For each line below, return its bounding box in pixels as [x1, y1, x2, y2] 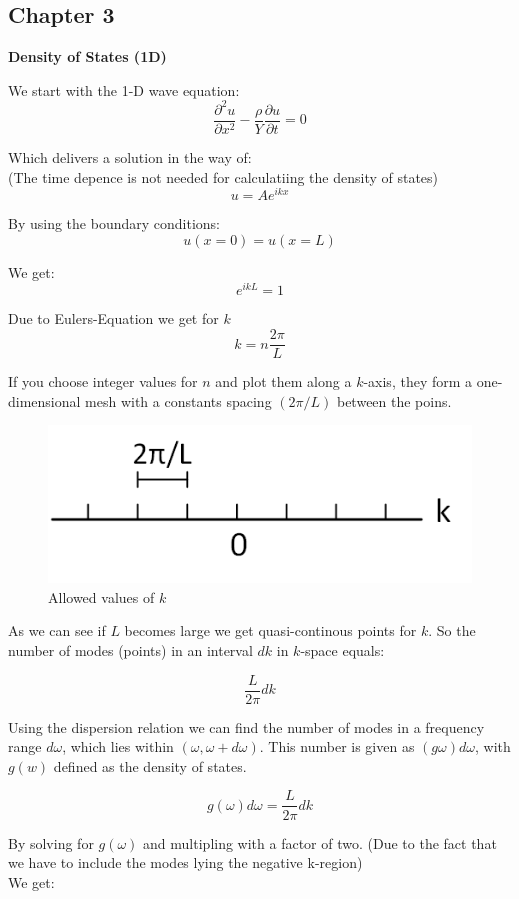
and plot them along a [215, 371, 352, 392]
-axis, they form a [363, 371, 473, 392]
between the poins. [336, 390, 452, 411]
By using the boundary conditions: [8, 213, 220, 234]
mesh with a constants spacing [85, 390, 272, 411]
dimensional [8, 390, 81, 411]
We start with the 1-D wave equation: [8, 79, 240, 100]
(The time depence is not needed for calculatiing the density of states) [8, 166, 439, 187]
